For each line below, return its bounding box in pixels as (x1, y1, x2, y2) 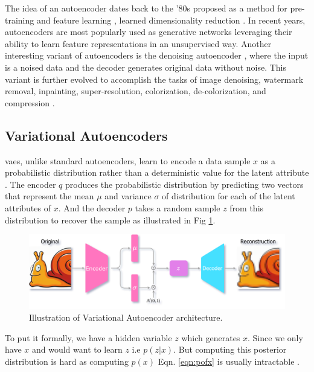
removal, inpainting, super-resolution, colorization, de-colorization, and (5, 85, 266, 97)
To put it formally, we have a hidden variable (5, 331, 172, 344)
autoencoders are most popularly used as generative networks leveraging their (5, 25, 292, 38)
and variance (104, 190, 152, 202)
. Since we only (248, 331, 303, 344)
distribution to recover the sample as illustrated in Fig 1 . (5, 213, 216, 226)
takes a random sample (135, 201, 220, 214)
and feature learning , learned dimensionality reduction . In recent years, (36, 13, 306, 26)
